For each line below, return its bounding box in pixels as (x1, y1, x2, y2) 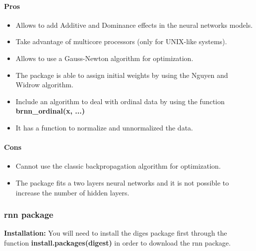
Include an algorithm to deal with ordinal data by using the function (15, 96, 225, 106)
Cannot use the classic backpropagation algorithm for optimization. (15, 161, 221, 171)
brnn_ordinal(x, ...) (15, 106, 85, 116)
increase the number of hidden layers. (15, 187, 129, 197)
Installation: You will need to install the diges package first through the (4, 228, 227, 238)
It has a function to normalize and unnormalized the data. (15, 122, 193, 132)
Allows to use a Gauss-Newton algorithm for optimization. (15, 53, 193, 63)
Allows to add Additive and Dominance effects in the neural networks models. (15, 19, 253, 30)
